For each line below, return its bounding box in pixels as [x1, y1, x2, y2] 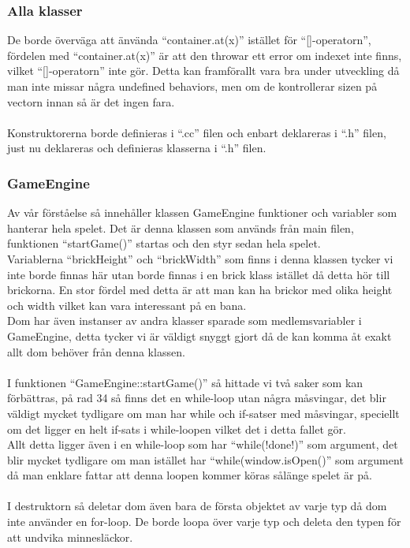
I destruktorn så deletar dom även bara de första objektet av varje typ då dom [7, 498, 387, 514]
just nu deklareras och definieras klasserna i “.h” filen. [7, 140, 266, 156]
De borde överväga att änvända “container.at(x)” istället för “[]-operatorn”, [7, 32, 371, 48]
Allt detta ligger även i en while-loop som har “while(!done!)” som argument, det [7, 436, 398, 453]
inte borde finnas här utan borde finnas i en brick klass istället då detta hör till [7, 266, 390, 282]
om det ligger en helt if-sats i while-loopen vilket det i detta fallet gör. [7, 420, 346, 437]
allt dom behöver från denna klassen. [7, 343, 185, 360]
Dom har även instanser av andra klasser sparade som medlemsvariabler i [7, 312, 362, 329]
